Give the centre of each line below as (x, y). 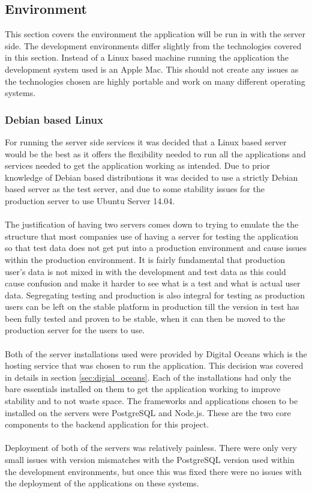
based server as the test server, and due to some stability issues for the (135, 189)
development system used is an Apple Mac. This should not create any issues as (152, 69)
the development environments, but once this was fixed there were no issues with (153, 471)
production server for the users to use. (75, 330)
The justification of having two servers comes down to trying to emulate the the (152, 224)
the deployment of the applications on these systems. (102, 483)
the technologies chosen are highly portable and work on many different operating (155, 81)
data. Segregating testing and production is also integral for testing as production (155, 295)
